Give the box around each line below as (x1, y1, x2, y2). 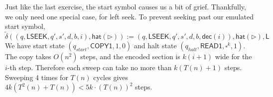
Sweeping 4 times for (5, 72, 68, 82)
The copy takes (5, 51, 51, 61)
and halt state (134, 40, 177, 50)
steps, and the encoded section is (80, 51, 180, 61)
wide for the (215, 51, 252, 61)
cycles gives (93, 72, 129, 82)
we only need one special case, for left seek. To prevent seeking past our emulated (5, 11, 254, 21)
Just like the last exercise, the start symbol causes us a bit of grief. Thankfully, (5, 1, 246, 11)
